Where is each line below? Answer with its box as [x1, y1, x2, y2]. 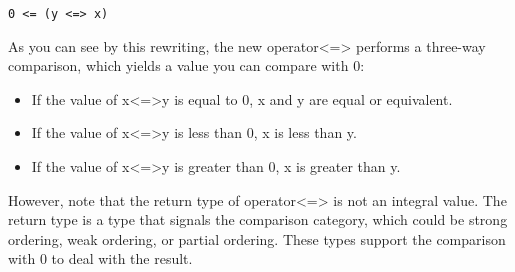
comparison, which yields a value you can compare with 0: [8, 55, 365, 76]
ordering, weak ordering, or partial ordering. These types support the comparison [8, 228, 506, 249]
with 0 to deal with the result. [8, 248, 193, 269]
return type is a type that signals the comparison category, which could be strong [8, 209, 508, 230]
